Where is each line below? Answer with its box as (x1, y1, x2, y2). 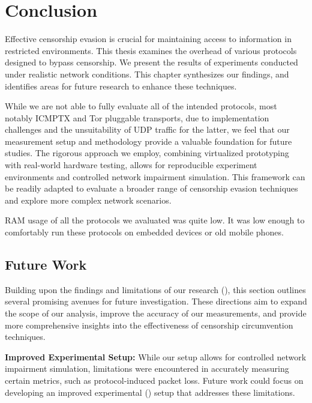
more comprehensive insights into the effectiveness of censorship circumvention (5, 318, 293, 331)
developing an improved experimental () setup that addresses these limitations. (5, 386, 295, 398)
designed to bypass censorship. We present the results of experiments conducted (5, 56, 298, 68)
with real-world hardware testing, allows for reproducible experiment (5, 159, 257, 171)
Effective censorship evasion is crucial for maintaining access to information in (5, 32, 292, 45)
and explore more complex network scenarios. (5, 193, 172, 206)
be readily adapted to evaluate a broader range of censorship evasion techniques (5, 182, 298, 195)
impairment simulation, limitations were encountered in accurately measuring (5, 362, 289, 375)
